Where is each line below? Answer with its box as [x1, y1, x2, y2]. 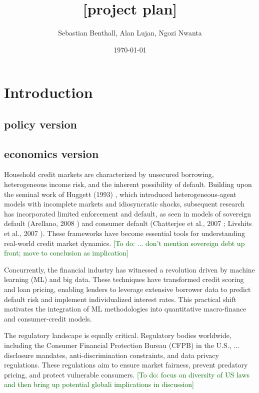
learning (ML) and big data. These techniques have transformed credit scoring [4, 274, 244, 284]
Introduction [4, 82, 93, 102]
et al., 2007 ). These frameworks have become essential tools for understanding [4, 228, 245, 238]
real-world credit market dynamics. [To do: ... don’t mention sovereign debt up [4, 237, 245, 248]
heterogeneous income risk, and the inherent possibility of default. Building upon [4, 179, 252, 189]
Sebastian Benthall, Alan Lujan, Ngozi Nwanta [58, 27, 202, 38]
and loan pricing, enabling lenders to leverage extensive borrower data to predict [4, 284, 251, 294]
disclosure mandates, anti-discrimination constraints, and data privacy [4, 349, 219, 360]
